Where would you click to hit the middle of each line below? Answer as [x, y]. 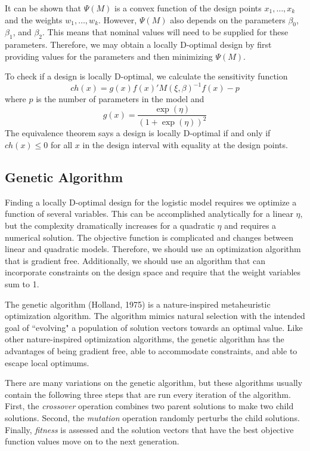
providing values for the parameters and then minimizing [109, 56]
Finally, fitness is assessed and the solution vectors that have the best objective [149, 429]
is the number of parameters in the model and [120, 99]
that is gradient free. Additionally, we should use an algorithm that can [135, 260]
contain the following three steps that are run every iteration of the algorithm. [148, 394]
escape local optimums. [47, 362]
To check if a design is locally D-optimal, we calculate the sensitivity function [146, 76]
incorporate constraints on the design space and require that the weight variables [153, 272]
